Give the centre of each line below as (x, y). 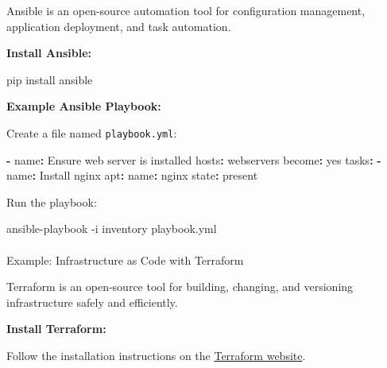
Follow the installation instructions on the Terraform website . (156, 355)
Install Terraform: (56, 329)
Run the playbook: (52, 201)
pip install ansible (50, 79)
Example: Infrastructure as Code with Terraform (125, 260)
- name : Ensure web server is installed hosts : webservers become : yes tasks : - (194, 159)
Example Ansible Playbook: (84, 106)
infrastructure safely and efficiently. (92, 302)
